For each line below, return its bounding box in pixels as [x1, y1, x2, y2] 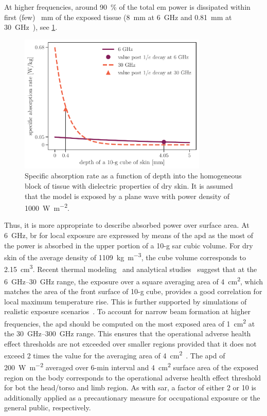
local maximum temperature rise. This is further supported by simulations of [4, 296, 247, 306]
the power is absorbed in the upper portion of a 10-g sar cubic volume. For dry [4, 240, 253, 250]
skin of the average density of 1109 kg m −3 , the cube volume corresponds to [4, 250, 246, 262]
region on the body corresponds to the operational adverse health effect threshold [4, 372, 261, 383]
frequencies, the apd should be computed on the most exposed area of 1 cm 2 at [4, 316, 255, 329]
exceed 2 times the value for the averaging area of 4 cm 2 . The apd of [4, 349, 225, 360]
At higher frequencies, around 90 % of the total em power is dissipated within [4, 2, 251, 12]
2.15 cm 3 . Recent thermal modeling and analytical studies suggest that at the [4, 262, 257, 275]
